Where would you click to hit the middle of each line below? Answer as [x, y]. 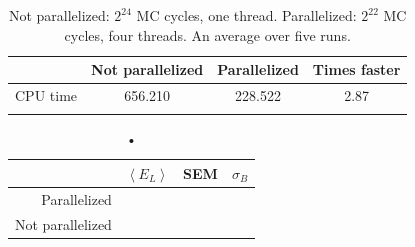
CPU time [46, 95]
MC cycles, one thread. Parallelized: [246, 15]
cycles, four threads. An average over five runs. [207, 34]
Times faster [356, 69]
